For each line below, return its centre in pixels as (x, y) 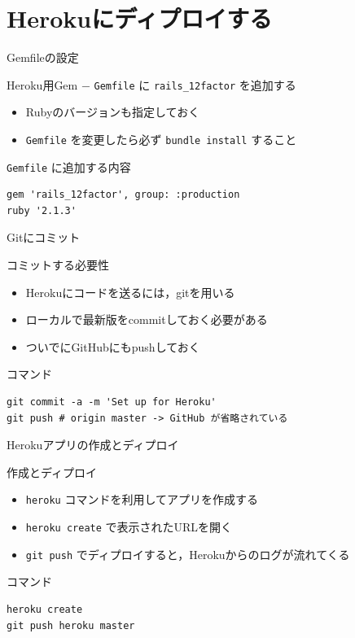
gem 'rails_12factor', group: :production (123, 195)
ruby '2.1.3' (42, 210)
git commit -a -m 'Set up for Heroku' (112, 402)
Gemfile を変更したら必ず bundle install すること (161, 139)
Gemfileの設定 (43, 57)
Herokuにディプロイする (140, 18)
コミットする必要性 (58, 265)
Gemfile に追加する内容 (69, 166)
